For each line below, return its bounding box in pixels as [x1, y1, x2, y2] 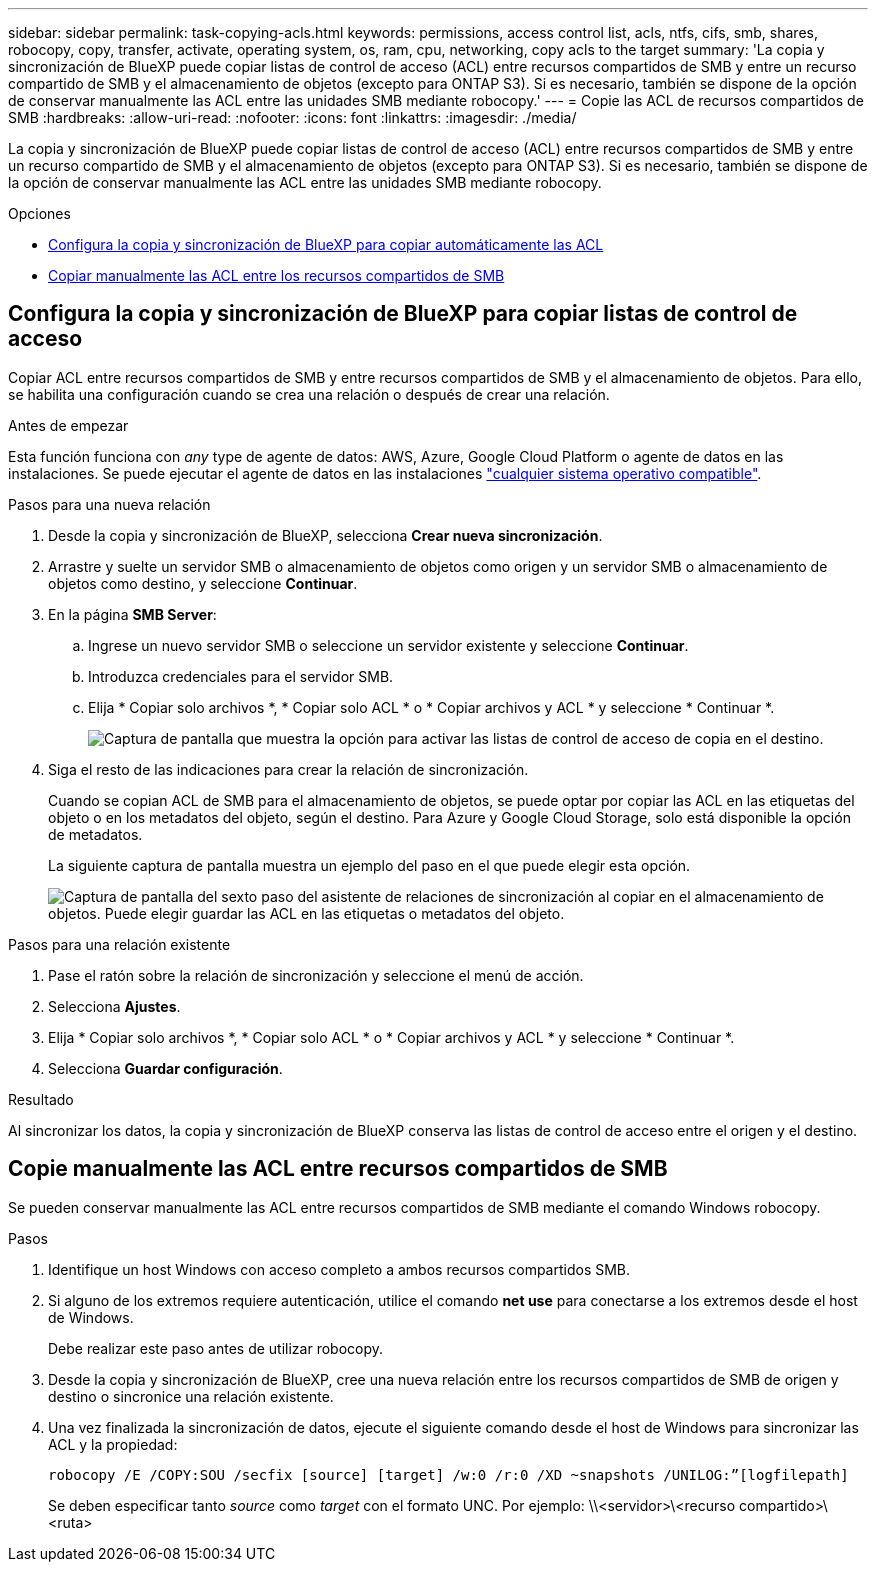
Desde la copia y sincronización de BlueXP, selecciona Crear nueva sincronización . [48, 526, 603, 544]
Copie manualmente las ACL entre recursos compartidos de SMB [8, 1156, 668, 1182]
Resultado [8, 1090, 74, 1108]
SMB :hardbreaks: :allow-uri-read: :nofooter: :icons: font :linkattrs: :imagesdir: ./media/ [8, 109, 577, 126]
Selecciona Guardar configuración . [48, 1059, 283, 1077]
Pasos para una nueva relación [8, 495, 211, 513]
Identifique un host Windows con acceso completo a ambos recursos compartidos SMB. [48, 1260, 631, 1278]
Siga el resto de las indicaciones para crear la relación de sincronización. [48, 760, 529, 778]
